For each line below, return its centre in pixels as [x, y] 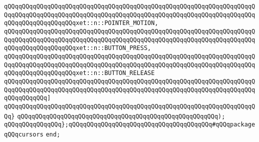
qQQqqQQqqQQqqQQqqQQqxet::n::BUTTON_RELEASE [79, 73]
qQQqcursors [24, 134]
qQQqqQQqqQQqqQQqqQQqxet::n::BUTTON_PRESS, [78, 48]
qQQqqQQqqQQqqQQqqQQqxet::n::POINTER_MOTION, [81, 23]
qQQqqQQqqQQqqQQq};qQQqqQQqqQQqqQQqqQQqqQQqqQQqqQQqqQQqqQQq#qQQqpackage [130, 125]
